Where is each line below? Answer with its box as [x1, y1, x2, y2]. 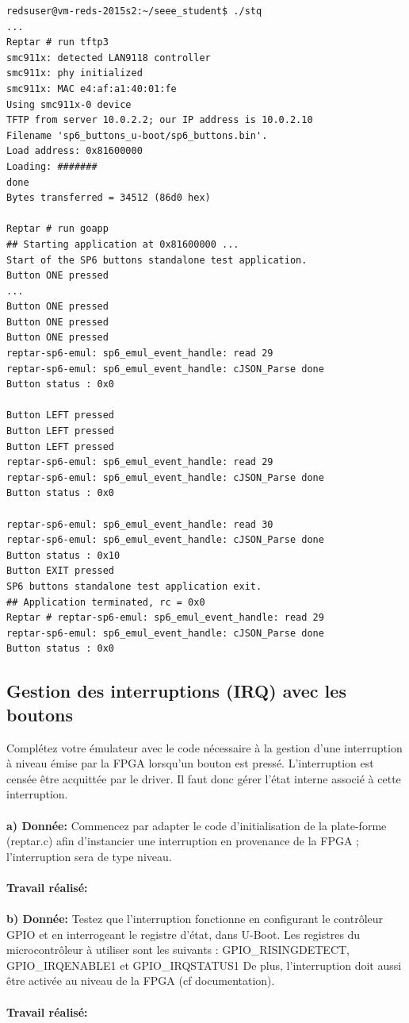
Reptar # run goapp [6, 223, 109, 235]
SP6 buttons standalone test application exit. [6, 580, 262, 592]
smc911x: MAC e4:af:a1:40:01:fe [6, 83, 177, 94]
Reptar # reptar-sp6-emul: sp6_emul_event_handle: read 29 [6, 612, 324, 624]
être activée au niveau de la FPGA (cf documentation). [6, 972, 275, 989]
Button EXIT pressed [6, 565, 115, 577]
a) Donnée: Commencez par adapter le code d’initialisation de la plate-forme [6, 817, 387, 833]
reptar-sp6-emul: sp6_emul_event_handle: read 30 [6, 518, 273, 530]
